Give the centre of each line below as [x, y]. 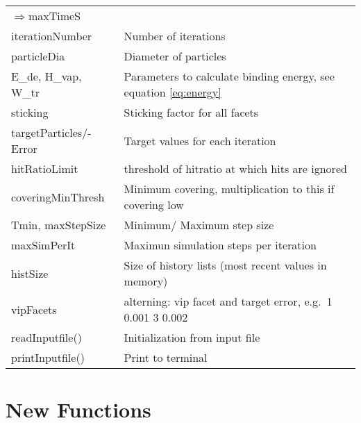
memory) [146, 281]
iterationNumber [52, 36]
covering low [154, 205]
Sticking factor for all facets [191, 112]
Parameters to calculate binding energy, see [229, 76]
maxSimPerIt [43, 245]
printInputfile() [48, 357]
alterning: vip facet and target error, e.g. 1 [228, 301]
